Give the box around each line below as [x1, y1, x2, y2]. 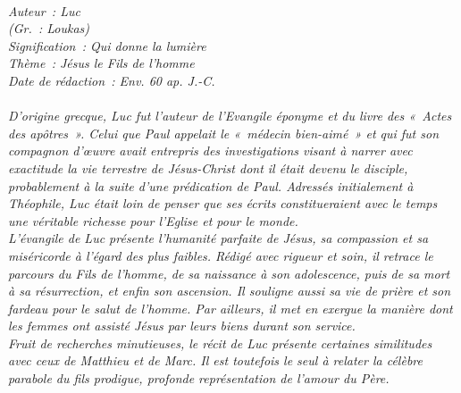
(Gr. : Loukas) [8, 19, 90, 38]
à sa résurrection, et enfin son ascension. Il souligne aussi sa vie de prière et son [8, 281, 451, 300]
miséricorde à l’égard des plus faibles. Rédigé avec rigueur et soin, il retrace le [8, 246, 433, 264]
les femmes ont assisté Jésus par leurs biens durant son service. [8, 316, 356, 335]
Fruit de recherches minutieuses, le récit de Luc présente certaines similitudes [8, 333, 432, 352]
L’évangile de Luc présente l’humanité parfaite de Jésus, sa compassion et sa [8, 229, 429, 247]
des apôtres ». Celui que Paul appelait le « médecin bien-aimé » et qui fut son [8, 123, 440, 142]
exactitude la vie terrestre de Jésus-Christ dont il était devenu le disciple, [8, 158, 408, 177]
